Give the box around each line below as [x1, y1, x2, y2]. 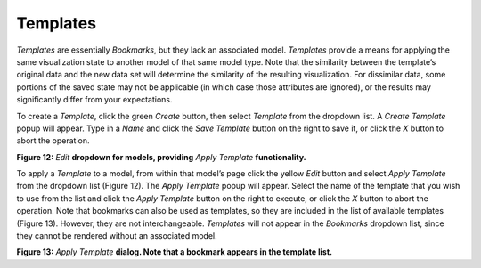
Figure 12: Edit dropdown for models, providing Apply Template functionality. [16, 151, 306, 162]
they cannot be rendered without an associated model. [16, 231, 217, 241]
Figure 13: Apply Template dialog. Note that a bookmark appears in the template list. [16, 247, 333, 257]
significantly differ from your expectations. [16, 94, 173, 105]
